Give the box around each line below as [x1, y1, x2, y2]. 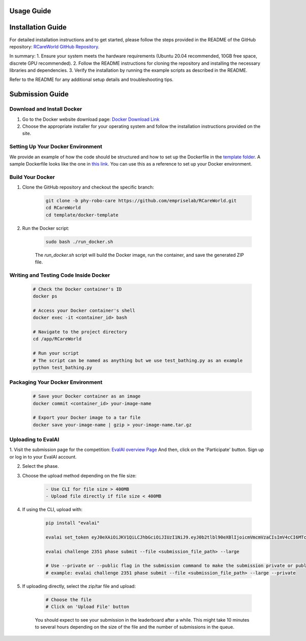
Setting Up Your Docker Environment [9, 143, 103, 150]
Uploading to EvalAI [9, 436, 60, 443]
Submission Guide [9, 90, 69, 99]
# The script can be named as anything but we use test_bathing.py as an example [33, 357, 243, 363]
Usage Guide [9, 7, 52, 15]
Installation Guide [9, 23, 67, 32]
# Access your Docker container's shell [33, 307, 135, 313]
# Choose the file [45, 597, 92, 602]
